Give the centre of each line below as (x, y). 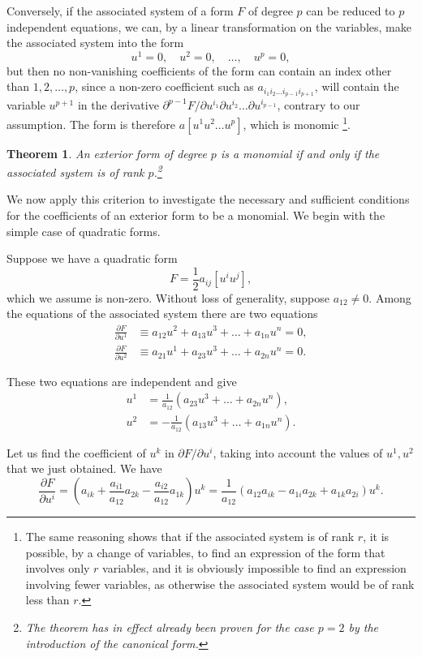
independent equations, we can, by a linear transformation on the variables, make (209, 26)
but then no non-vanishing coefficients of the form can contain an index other (199, 70)
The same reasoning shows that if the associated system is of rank (190, 537)
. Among (390, 297)
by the (363, 627)
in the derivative (118, 105)
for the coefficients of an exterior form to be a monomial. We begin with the (196, 215)
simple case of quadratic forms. (84, 231)
